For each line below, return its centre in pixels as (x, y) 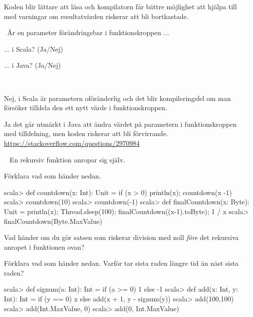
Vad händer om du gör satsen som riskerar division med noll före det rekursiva (121, 237)
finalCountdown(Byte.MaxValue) (53, 221)
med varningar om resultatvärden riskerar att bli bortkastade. (96, 16)
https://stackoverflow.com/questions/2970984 (72, 143)
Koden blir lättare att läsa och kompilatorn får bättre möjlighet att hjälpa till (120, 6)
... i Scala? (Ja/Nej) (34, 49)
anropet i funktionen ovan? (44, 247)
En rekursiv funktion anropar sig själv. (67, 159)
